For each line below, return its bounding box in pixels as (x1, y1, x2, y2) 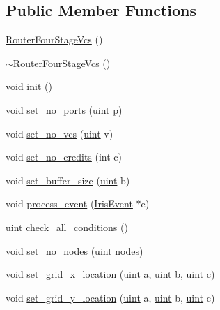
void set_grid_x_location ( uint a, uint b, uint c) (6, 267, 215, 281)
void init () (6, 79, 52, 94)
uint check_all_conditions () (6, 219, 128, 234)
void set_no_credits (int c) (6, 149, 123, 164)
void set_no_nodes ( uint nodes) (6, 243, 143, 258)
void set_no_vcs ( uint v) (6, 126, 113, 140)
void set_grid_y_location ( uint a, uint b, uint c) (6, 290, 215, 304)
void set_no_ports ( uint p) (6, 102, 123, 117)
